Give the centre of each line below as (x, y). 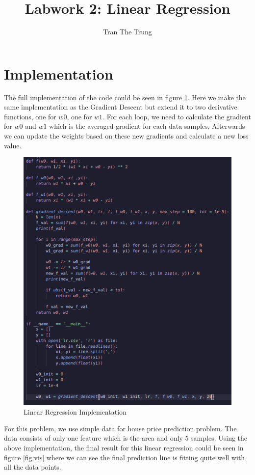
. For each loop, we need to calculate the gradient (177, 116)
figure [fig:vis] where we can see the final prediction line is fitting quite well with (125, 457)
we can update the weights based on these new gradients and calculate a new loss (126, 136)
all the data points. (33, 467)
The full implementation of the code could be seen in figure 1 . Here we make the (125, 97)
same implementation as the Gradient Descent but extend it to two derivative (121, 107)
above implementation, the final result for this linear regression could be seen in (124, 448)
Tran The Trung (127, 32)
